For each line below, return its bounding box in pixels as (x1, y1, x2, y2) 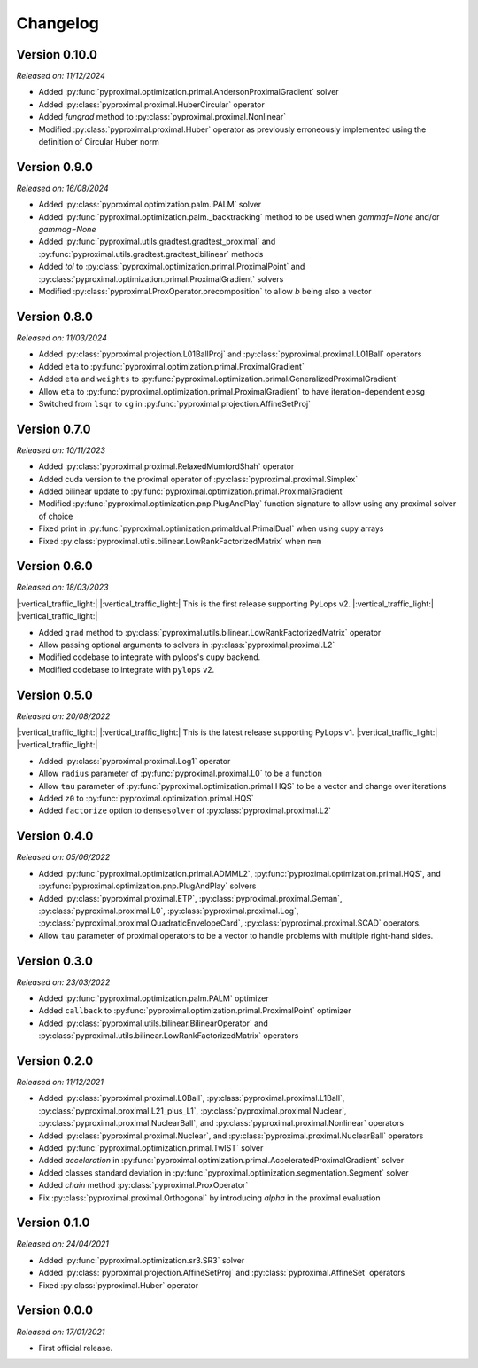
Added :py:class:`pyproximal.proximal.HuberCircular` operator (38, 98, 265, 110)
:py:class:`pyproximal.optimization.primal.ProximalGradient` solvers (38, 273, 284, 284)
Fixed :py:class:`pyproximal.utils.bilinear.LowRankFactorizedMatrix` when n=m (38, 535, 322, 546)
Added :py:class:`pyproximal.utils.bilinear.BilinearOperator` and (38, 1018, 269, 1028)
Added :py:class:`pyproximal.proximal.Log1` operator (38, 755, 231, 766)
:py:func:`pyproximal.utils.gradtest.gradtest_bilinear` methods (38, 248, 264, 259)
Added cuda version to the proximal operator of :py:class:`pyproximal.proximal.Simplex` (38, 473, 358, 484)
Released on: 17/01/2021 (16, 1326, 105, 1337)
